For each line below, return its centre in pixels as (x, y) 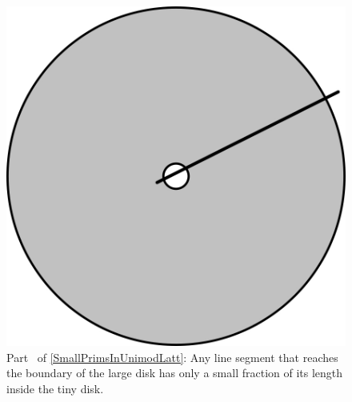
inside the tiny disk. (55, 388)
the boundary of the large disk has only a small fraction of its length (175, 373)
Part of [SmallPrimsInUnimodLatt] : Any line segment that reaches (172, 357)
